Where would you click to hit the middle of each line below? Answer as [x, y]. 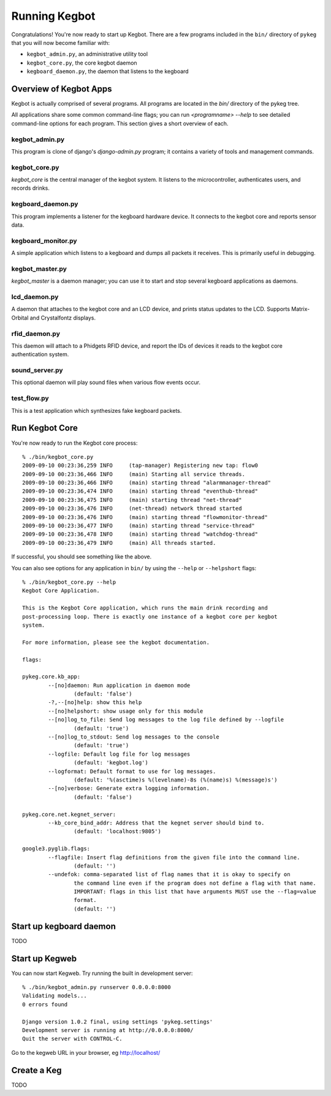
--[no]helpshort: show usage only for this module [126, 711]
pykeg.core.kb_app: [51, 677]
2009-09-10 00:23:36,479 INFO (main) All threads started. [119, 543]
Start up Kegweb [44, 958]
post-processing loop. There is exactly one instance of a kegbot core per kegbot [150, 616]
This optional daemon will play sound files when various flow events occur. [106, 382]
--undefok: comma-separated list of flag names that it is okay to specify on [169, 875]
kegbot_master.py [39, 268]
